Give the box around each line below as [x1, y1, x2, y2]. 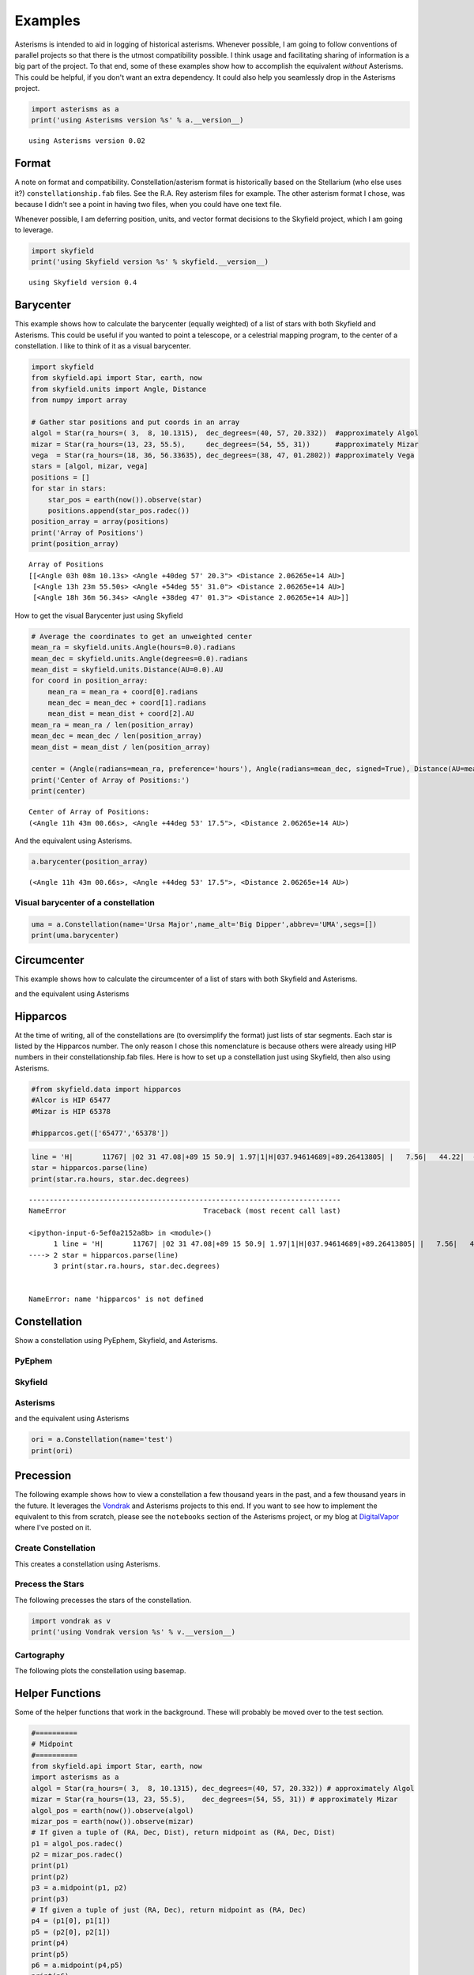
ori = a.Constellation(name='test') [31, 1435, 174, 1444]
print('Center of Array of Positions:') [31, 775, 190, 784]
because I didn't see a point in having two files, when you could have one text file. [14, 200, 282, 209]
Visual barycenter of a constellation [14, 897, 156, 908]
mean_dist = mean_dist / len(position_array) [31, 743, 211, 751]
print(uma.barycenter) [31, 931, 119, 939]
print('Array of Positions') [31, 528, 145, 537]
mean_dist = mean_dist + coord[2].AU [47, 709, 194, 718]
